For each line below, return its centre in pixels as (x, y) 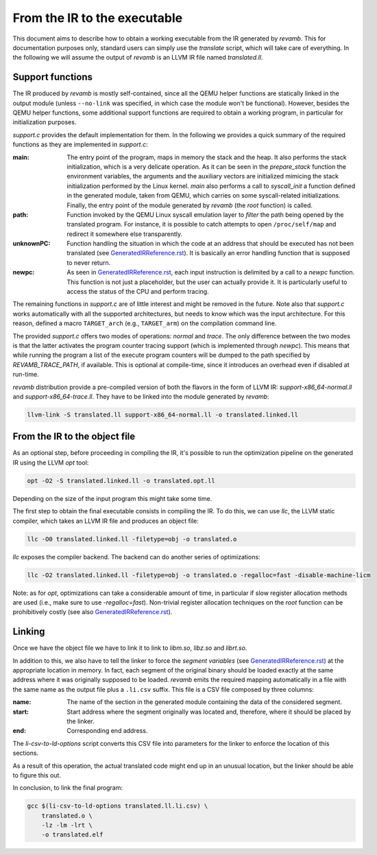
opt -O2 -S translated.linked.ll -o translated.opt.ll (121, 481)
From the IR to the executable (98, 18)
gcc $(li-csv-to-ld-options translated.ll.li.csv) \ (118, 806)
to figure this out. (37, 775)
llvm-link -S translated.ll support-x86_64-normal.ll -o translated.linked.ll (162, 414)
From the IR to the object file (74, 437)
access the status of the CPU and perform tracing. (138, 292)
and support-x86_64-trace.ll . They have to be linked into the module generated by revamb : (141, 396)
